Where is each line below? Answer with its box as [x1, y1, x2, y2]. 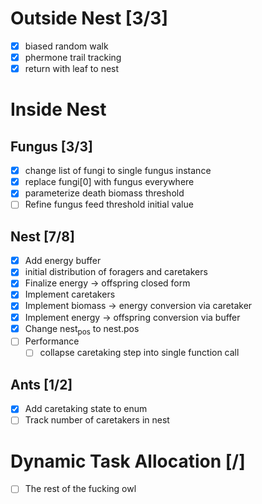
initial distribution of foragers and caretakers [24, 266, 208, 278]
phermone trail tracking [24, 52, 122, 63]
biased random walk [24, 40, 109, 52]
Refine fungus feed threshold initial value [24, 198, 194, 211]
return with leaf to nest [24, 63, 120, 75]
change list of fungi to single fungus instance [24, 165, 212, 177]
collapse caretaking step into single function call [39, 347, 240, 359]
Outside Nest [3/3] [10, 7, 168, 30]
